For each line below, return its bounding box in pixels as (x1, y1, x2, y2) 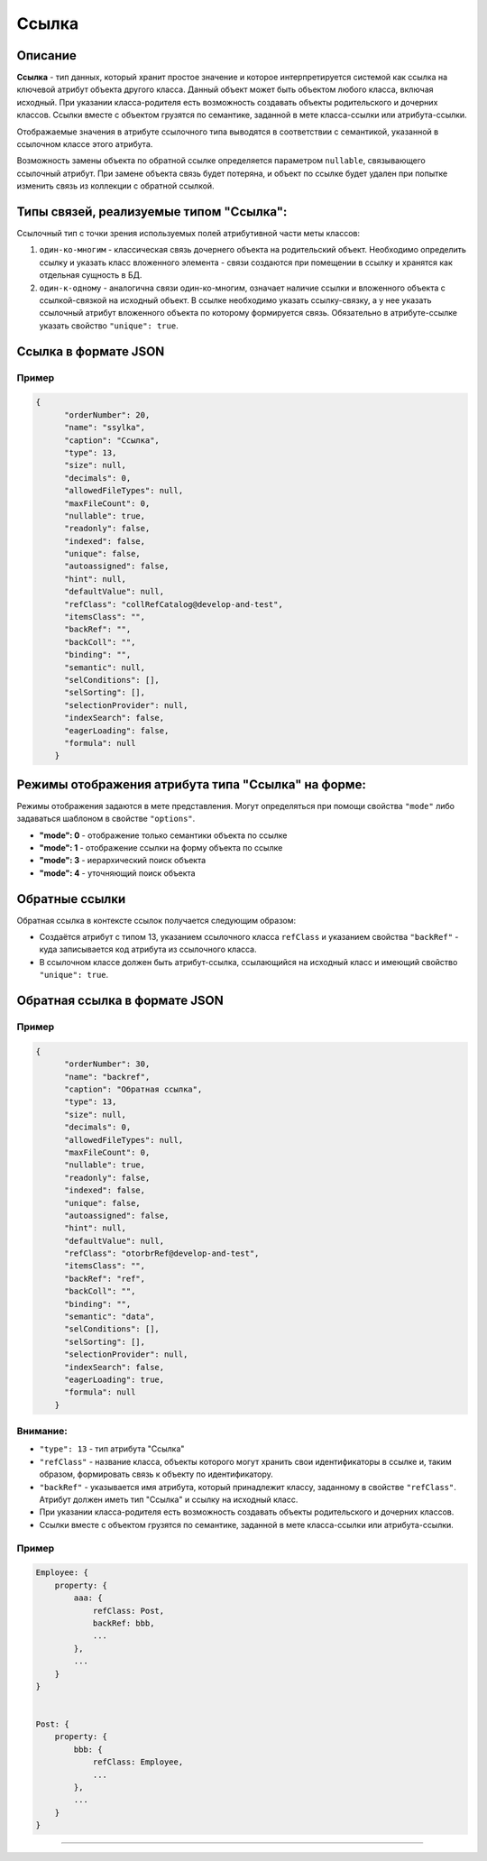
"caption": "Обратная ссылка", (64, 1083, 203, 1094)
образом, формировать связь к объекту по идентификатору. (39, 1469, 274, 1479)
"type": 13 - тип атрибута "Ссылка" (39, 1443, 185, 1454)
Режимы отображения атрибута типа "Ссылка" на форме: (16, 777, 367, 792)
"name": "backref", (64, 1072, 151, 1082)
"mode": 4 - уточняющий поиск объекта (39, 867, 196, 879)
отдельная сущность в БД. (39, 270, 142, 281)
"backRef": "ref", (64, 1273, 146, 1284)
